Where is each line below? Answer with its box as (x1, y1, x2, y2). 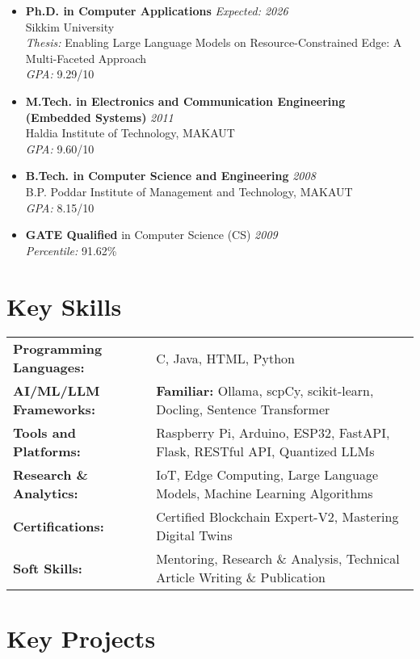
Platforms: (13, 442, 81, 461)
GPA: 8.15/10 (25, 199, 94, 216)
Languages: (13, 358, 85, 377)
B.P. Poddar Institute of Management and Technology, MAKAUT (25, 183, 353, 199)
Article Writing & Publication (156, 568, 325, 587)
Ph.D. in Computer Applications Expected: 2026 (25, 2, 288, 19)
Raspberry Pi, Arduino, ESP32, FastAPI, (156, 423, 390, 443)
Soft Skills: (13, 558, 82, 577)
